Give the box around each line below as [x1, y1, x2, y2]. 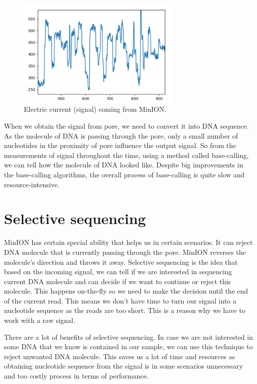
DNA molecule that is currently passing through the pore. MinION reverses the [4, 246, 246, 257]
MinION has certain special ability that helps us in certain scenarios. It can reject [4, 237, 253, 247]
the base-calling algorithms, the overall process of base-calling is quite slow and [4, 169, 245, 180]
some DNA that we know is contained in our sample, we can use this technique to [4, 341, 253, 352]
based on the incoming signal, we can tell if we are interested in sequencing [4, 266, 232, 277]
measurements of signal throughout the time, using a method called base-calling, [4, 150, 249, 160]
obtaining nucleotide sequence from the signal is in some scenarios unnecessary [4, 361, 243, 371]
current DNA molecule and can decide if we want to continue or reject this [4, 276, 231, 286]
